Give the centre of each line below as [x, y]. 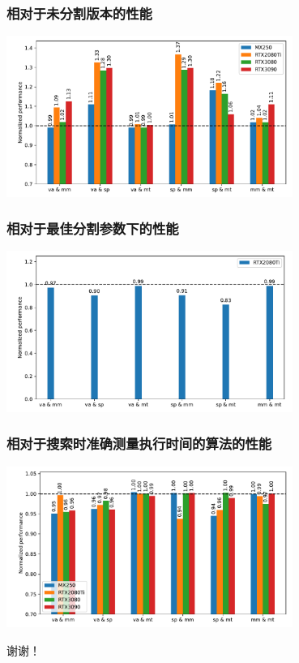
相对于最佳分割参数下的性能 [93, 228]
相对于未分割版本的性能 [79, 13]
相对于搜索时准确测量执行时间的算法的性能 [139, 443]
